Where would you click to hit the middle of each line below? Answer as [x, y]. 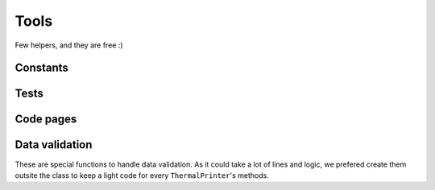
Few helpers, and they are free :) [69, 45]
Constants [41, 68]
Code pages [46, 120]
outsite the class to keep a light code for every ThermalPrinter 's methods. [142, 175]
